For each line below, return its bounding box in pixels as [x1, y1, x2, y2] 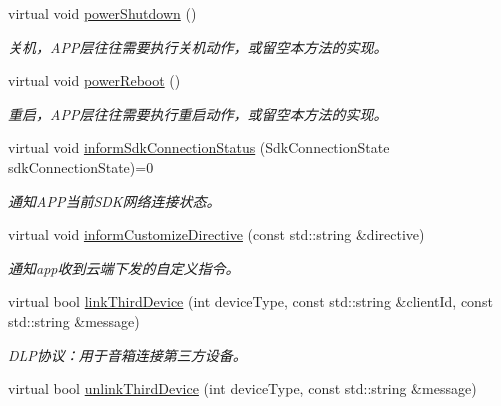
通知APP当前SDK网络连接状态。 [8, 190, 221, 211]
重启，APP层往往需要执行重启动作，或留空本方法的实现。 [8, 103, 388, 124]
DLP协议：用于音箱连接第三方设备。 [8, 344, 247, 365]
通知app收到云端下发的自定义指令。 [8, 257, 240, 278]
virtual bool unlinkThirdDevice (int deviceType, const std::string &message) [8, 378, 477, 399]
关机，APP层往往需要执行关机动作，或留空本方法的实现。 [8, 36, 388, 57]
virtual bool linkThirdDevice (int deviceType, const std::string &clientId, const [8, 291, 493, 312]
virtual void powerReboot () [8, 70, 181, 91]
